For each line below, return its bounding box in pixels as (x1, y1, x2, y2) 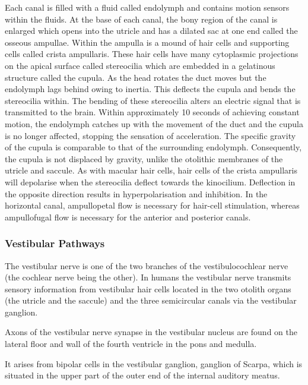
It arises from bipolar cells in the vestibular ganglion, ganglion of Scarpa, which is (5, 357, 303, 370)
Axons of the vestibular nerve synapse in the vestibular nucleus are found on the (5, 326, 297, 338)
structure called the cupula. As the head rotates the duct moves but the (5, 71, 266, 83)
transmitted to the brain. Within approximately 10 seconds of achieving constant (5, 106, 300, 118)
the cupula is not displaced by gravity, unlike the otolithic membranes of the (5, 152, 283, 165)
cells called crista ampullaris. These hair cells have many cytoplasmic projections (5, 48, 299, 60)
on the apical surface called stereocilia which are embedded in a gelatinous (5, 59, 275, 71)
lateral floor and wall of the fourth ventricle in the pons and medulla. (5, 337, 257, 350)
